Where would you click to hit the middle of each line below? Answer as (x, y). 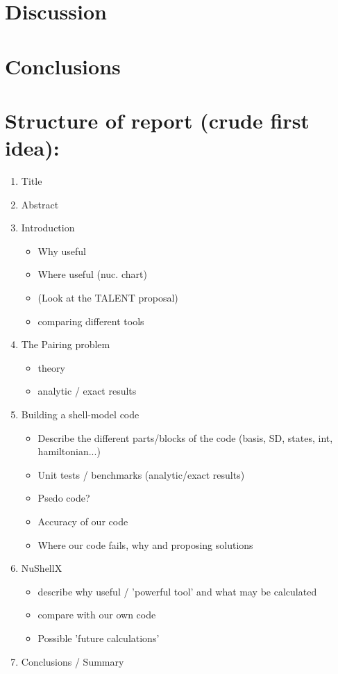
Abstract (40, 204)
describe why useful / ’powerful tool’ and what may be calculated (177, 591)
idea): (32, 148)
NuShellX (42, 568)
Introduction (48, 228)
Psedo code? (64, 498)
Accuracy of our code (83, 521)
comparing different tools (91, 321)
